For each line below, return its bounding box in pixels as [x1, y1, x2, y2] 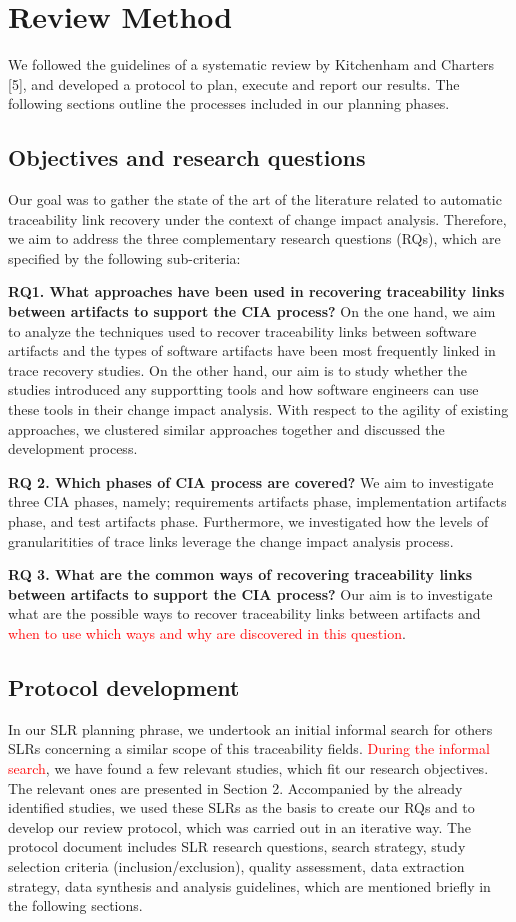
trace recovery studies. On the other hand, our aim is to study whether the [8, 359, 468, 380]
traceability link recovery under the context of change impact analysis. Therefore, [8, 208, 507, 229]
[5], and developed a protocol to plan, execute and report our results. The [8, 73, 460, 94]
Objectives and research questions [8, 142, 366, 173]
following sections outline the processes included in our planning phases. [8, 93, 450, 114]
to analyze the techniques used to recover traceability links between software [8, 320, 477, 341]
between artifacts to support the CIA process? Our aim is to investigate [8, 583, 493, 604]
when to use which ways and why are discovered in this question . [8, 622, 406, 643]
